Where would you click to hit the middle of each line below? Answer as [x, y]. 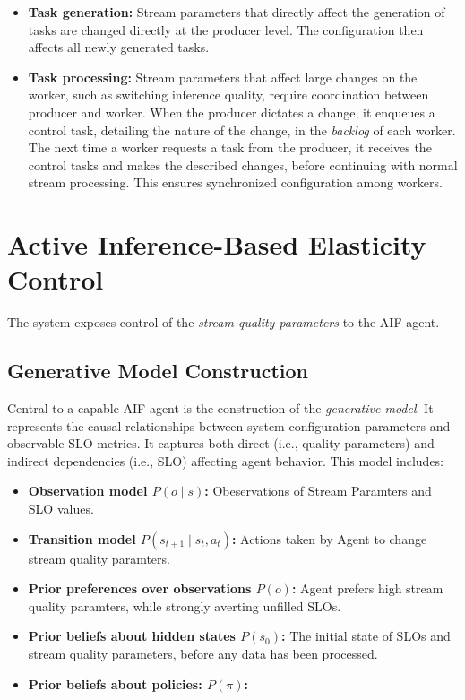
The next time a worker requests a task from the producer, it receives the [230, 147]
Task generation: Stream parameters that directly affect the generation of [237, 12]
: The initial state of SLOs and [366, 636]
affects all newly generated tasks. [119, 47]
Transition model [82, 538]
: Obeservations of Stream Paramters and [318, 491]
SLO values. [61, 509]
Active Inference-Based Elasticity [217, 244]
